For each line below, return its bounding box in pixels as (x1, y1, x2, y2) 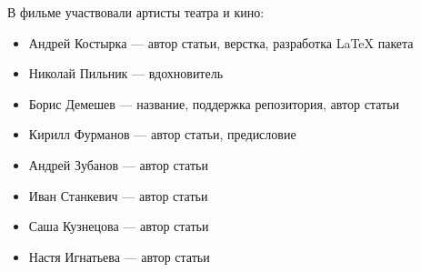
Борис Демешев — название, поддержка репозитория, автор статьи (28, 94, 400, 113)
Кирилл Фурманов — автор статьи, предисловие (28, 125, 296, 144)
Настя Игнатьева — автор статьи (28, 247, 210, 266)
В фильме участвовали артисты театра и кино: (7, 3, 265, 21)
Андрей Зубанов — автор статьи (28, 155, 208, 174)
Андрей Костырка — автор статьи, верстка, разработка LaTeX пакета (28, 33, 414, 52)
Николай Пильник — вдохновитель (28, 64, 224, 83)
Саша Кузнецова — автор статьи (28, 217, 209, 236)
